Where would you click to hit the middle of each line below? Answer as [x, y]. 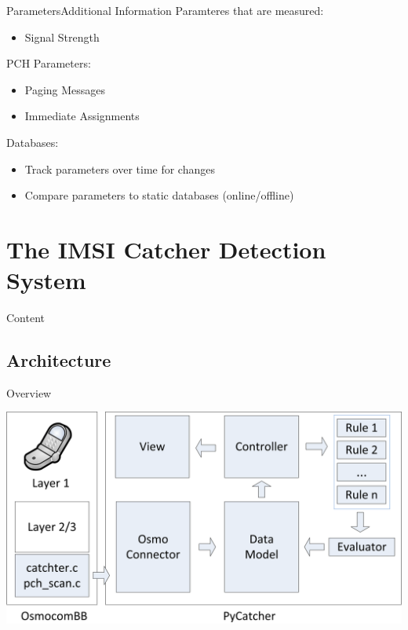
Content [25, 318]
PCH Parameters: [49, 63]
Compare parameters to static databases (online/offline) [159, 195]
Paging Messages [65, 89]
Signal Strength [62, 37]
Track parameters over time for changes [120, 168]
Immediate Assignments [82, 116]
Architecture [59, 360]
